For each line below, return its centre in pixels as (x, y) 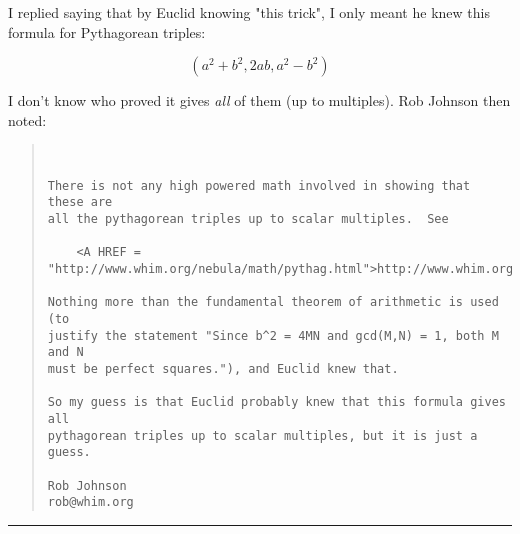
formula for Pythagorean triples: (107, 31)
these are (80, 202)
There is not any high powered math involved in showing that (259, 185)
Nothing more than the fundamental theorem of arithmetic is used (273, 302)
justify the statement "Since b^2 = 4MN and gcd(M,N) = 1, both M (273, 335)
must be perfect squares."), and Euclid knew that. (223, 368)
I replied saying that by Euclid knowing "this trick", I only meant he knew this (249, 12)
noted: (27, 119)
